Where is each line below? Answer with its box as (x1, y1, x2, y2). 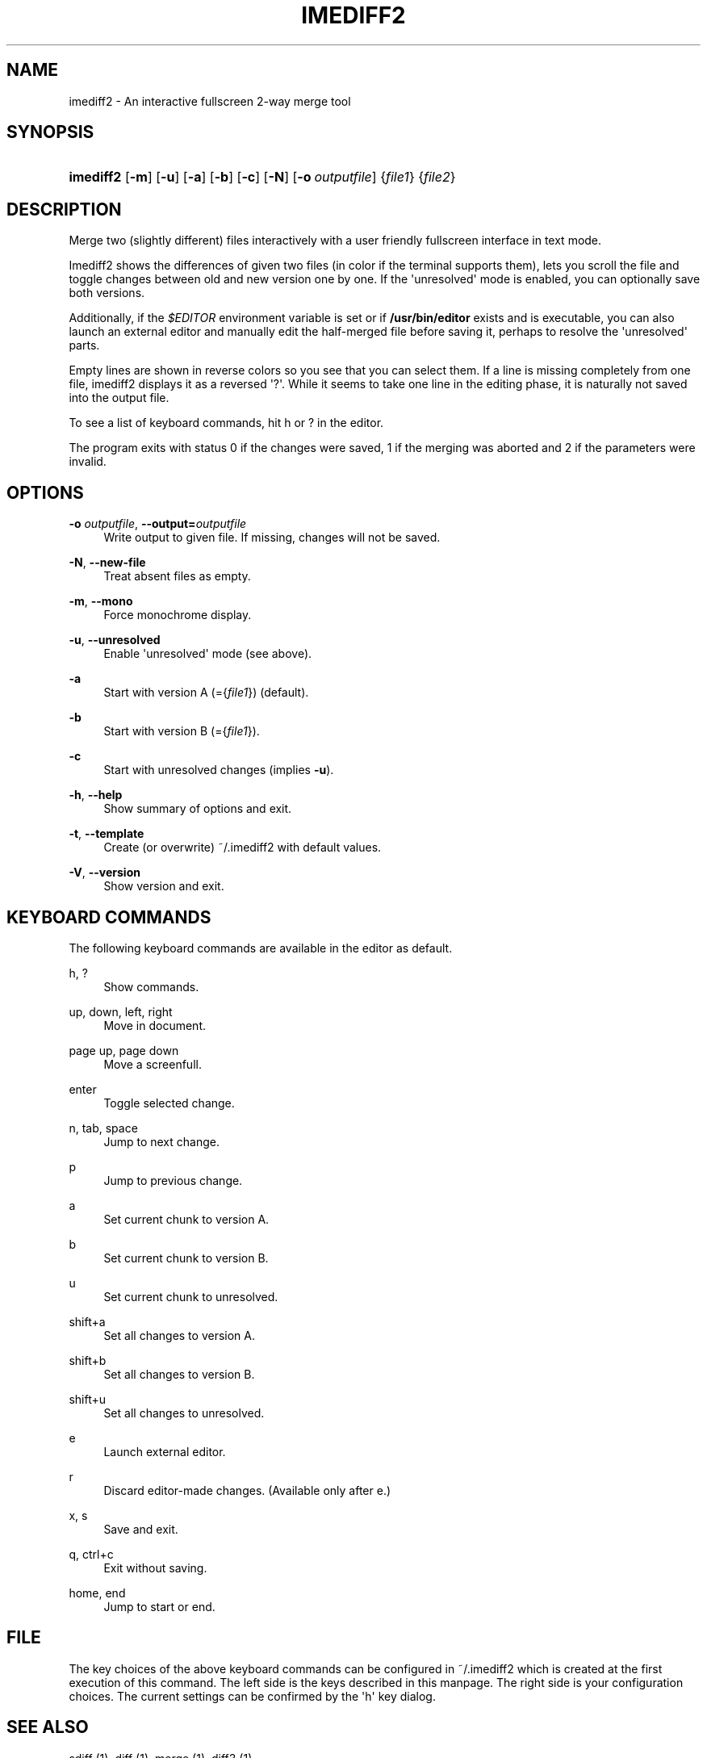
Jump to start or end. (103, 1599, 215, 1614)
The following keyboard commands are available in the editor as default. (69, 940, 453, 955)
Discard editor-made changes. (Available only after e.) (103, 1483, 391, 1497)
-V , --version (69, 865, 140, 880)
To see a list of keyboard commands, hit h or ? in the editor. (69, 416, 384, 430)
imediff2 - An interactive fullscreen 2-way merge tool (69, 94, 351, 108)
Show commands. (103, 979, 199, 994)
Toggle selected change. (103, 1095, 235, 1110)
